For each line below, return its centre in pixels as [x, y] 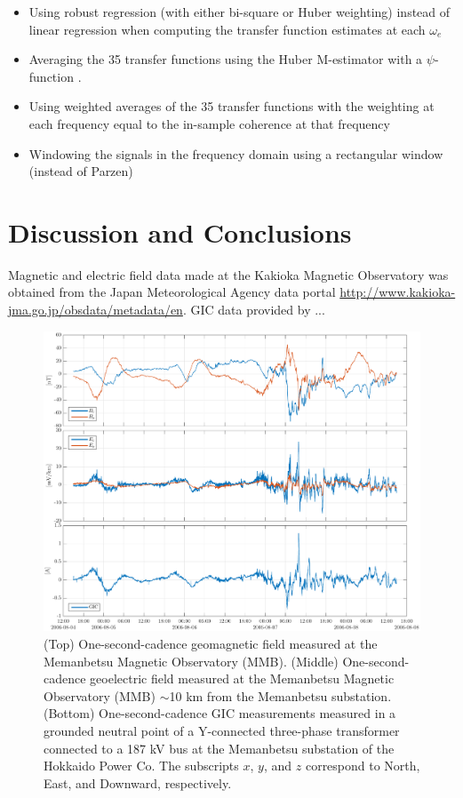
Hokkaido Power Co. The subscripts [141, 766]
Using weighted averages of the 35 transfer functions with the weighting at [231, 106]
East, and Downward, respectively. [138, 782]
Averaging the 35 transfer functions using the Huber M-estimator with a [226, 59]
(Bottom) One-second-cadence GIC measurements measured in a [220, 713]
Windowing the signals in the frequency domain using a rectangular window [236, 153]
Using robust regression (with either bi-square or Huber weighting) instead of [239, 12]
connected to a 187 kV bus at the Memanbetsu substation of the [219, 748]
